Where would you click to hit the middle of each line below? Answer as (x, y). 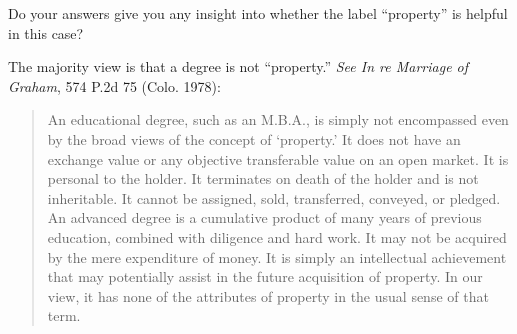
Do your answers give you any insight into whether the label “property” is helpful (258, 13)
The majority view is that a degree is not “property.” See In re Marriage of (238, 66)
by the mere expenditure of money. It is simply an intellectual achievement (277, 256)
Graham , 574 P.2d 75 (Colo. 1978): (114, 85)
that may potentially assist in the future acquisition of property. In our (265, 276)
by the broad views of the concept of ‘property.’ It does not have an (254, 138)
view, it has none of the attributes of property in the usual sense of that (268, 295)
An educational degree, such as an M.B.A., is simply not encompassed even (278, 119)
